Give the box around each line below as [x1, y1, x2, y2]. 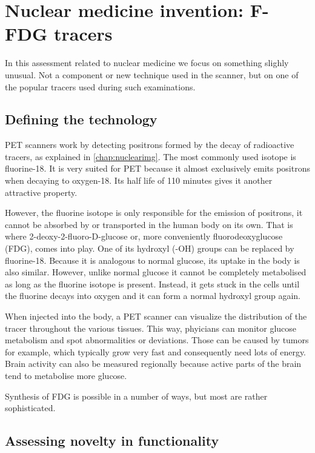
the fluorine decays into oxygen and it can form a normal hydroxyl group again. [5, 289, 300, 302]
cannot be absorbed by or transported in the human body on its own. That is [5, 218, 293, 230]
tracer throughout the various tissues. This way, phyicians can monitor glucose [5, 321, 297, 334]
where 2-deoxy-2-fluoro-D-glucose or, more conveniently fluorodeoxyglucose [5, 230, 283, 243]
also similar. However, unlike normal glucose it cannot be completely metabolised [5, 266, 307, 278]
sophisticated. [5, 401, 56, 414]
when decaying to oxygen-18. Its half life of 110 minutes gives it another [5, 174, 273, 187]
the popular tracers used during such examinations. [5, 80, 196, 93]
